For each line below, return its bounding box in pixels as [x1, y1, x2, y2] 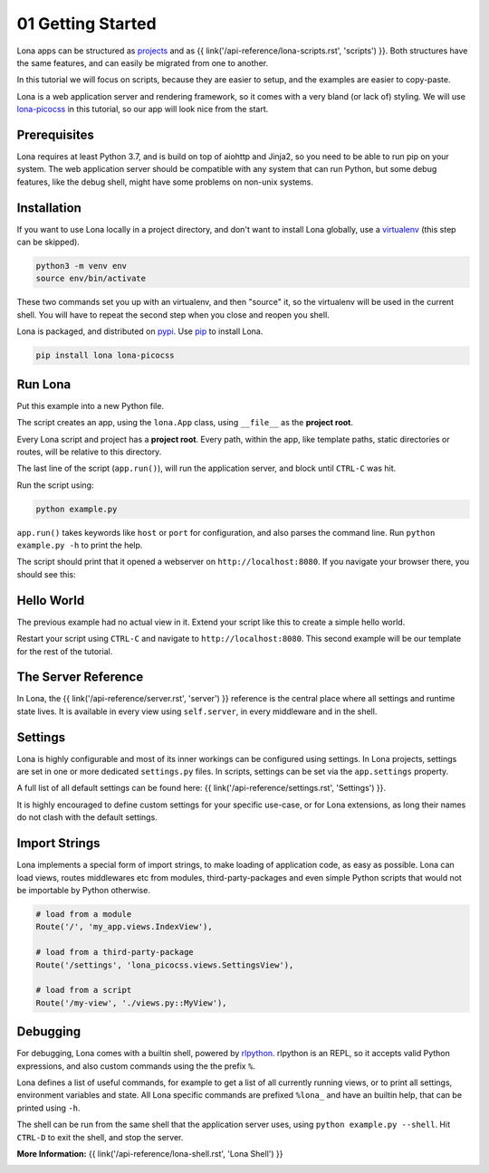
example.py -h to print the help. [16, 539, 143, 551]
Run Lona [16, 377, 72, 392]
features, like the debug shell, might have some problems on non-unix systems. [16, 176, 314, 187]
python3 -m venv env [35, 261, 127, 272]
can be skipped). [16, 236, 81, 248]
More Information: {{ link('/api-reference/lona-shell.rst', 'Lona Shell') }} [16, 1148, 283, 1159]
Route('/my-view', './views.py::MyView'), [35, 997, 227, 1008]
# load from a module [35, 909, 132, 919]
